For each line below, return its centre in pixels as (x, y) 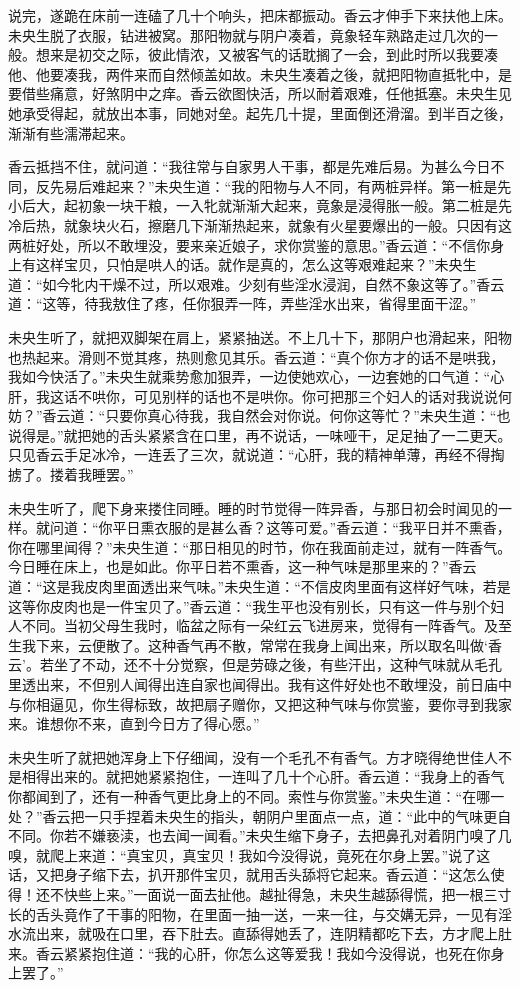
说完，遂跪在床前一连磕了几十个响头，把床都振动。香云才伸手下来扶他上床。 (260, 15)
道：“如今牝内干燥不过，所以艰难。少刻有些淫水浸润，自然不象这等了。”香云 (256, 283)
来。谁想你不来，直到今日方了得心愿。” (134, 723)
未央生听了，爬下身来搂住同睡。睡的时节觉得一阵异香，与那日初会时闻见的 (253, 507)
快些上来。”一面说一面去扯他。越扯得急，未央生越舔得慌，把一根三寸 (287, 893)
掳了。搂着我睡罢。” (71, 474)
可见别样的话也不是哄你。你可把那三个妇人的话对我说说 (315, 395)
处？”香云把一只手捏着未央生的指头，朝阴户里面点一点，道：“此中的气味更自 (260, 815)
